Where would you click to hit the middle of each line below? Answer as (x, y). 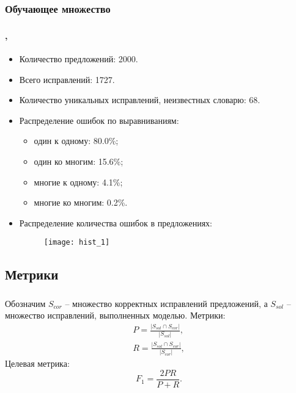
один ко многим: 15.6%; (79, 161)
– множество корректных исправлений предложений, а (166, 303)
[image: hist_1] (77, 243)
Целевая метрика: (37, 363)
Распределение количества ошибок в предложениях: (116, 222)
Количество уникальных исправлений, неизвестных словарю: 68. (140, 100)
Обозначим (25, 303)
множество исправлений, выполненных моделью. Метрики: (115, 315)
